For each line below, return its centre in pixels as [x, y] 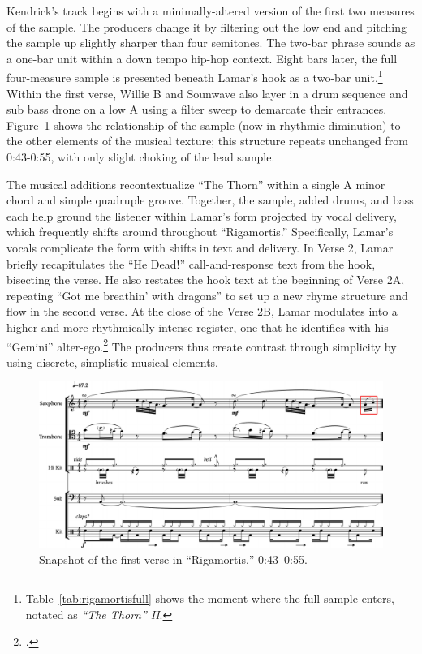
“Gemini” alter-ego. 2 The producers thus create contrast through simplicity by [202, 345]
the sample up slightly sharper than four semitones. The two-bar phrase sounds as [211, 43]
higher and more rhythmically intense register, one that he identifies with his [198, 327]
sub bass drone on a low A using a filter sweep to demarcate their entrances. [197, 109]
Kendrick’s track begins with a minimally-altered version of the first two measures [211, 11]
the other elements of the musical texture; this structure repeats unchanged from [207, 141]
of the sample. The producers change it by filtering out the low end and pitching [207, 26]
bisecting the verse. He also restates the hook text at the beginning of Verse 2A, [206, 280]
